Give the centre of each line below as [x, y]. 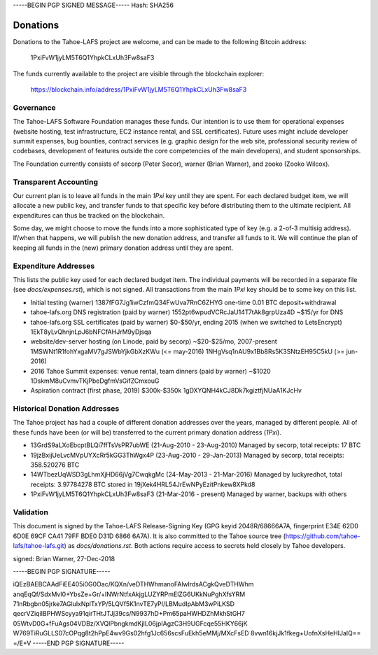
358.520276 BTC [55, 465]
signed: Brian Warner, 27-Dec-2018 [64, 558]
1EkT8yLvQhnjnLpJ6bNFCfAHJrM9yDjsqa [91, 332]
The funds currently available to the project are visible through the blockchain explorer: [139, 73]
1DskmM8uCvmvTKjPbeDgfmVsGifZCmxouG [95, 381]
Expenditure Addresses [54, 266]
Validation [31, 512]
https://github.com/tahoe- [323, 536]
